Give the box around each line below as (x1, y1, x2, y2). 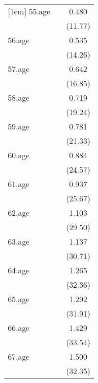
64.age (8, 264, 30, 276)
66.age (8, 322, 30, 333)
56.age (8, 34, 30, 46)
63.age (8, 236, 30, 247)
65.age (8, 293, 30, 305)
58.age (8, 92, 30, 103)
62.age (8, 207, 30, 218)
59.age (8, 121, 30, 132)
